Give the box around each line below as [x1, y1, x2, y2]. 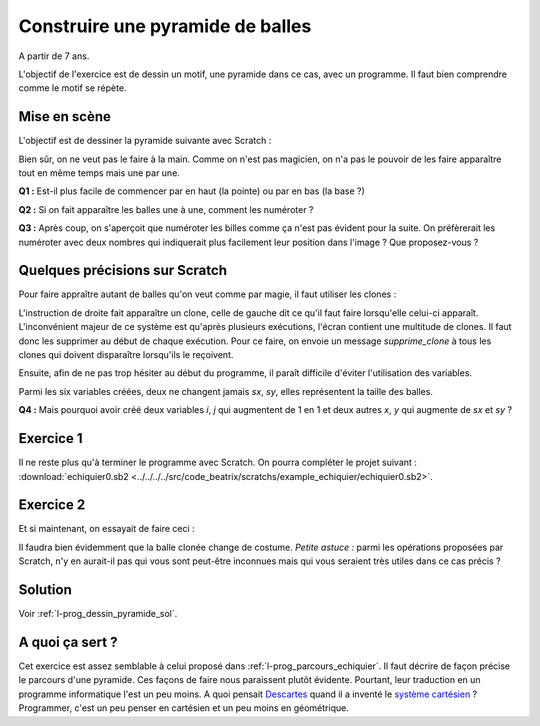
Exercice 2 [18, 496, 86, 514]
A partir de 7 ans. [18, 50, 90, 62]
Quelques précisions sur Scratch [18, 262, 227, 279]
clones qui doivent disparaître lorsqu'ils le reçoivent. [18, 349, 234, 361]
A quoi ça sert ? [18, 633, 118, 650]
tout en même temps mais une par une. [18, 167, 180, 179]
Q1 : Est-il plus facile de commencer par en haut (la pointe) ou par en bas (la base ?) [18, 185, 365, 197]
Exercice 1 [18, 430, 84, 447]
